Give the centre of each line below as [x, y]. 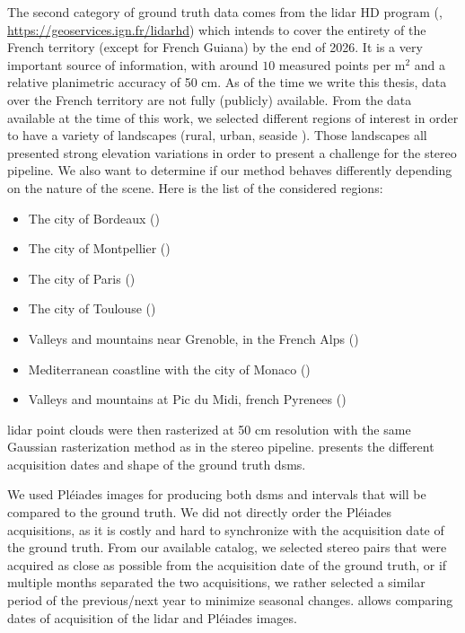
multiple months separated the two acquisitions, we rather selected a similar [216, 582]
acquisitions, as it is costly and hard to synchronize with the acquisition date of [226, 529]
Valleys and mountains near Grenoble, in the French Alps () [193, 338]
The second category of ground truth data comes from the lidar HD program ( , [225, 12]
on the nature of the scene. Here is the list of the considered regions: [195, 187]
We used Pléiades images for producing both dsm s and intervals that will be [217, 494]
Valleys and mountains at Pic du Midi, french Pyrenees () [187, 399]
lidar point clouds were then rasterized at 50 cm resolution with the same [209, 429]
